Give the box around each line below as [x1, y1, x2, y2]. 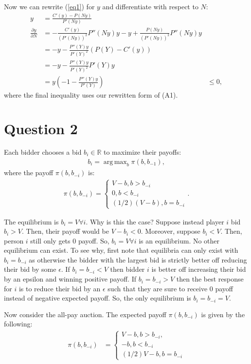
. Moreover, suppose [141, 226, 200, 236]
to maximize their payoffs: [104, 146, 181, 157]
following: [4, 319, 33, 329]
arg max [103, 158, 127, 165]
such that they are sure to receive [108, 283, 208, 293]
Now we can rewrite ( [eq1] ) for [4, 1, 95, 11]
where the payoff [4, 167, 54, 178]
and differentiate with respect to [102, 1, 198, 11]
